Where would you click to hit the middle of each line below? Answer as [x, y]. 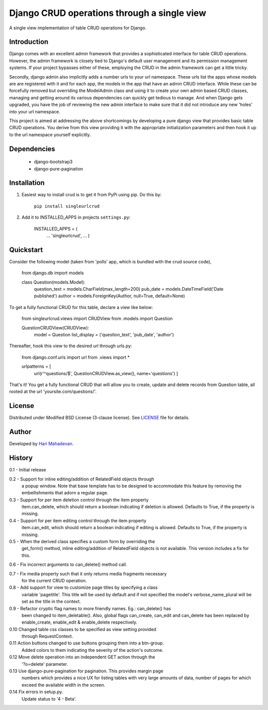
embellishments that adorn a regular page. [65, 493]
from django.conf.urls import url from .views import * [76, 357]
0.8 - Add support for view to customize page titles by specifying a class [83, 588]
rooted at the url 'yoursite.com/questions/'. [53, 392]
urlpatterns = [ [36, 366]
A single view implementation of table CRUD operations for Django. [78, 28]
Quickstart [26, 250]
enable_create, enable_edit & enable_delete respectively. [79, 622]
